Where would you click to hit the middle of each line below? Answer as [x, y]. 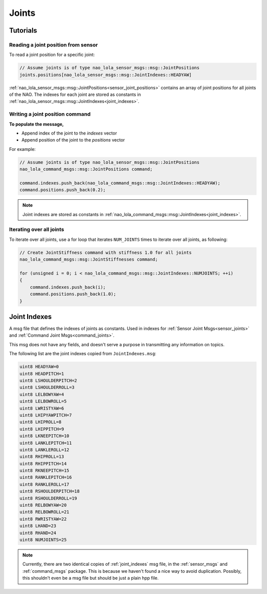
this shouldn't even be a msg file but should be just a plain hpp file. [91, 578]
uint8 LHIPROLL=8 [41, 422]
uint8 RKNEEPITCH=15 [44, 471]
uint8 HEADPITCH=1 [42, 374]
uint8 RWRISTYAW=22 [43, 519]
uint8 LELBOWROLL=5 [43, 401]
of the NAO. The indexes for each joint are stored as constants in [75, 94]
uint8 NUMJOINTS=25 [43, 540]
